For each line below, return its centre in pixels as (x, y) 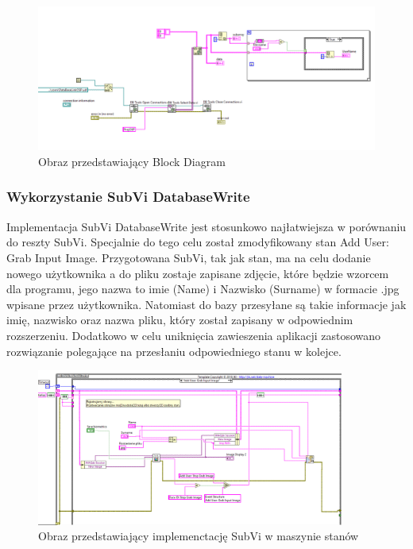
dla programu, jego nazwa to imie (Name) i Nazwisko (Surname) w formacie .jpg (203, 289)
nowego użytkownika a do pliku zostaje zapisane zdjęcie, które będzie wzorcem (198, 273)
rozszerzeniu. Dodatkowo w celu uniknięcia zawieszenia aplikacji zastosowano (194, 335)
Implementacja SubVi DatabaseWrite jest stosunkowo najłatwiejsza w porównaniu (206, 226)
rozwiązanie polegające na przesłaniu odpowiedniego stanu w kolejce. (174, 351)
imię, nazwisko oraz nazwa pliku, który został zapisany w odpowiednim (180, 320)
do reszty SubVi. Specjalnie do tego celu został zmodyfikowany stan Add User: (198, 242)
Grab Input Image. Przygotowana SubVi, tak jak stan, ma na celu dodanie (189, 257)
